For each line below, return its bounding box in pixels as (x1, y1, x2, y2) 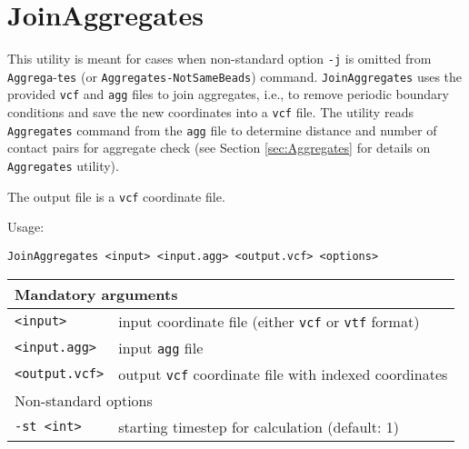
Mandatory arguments (15, 283, 178, 304)
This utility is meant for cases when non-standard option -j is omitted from (7, 49, 432, 68)
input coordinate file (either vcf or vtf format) (118, 310, 420, 332)
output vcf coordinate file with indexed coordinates (118, 363, 448, 384)
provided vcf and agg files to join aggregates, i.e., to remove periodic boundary (7, 85, 449, 104)
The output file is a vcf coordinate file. (7, 186, 225, 205)
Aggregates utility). (7, 156, 119, 175)
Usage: (7, 217, 45, 236)
